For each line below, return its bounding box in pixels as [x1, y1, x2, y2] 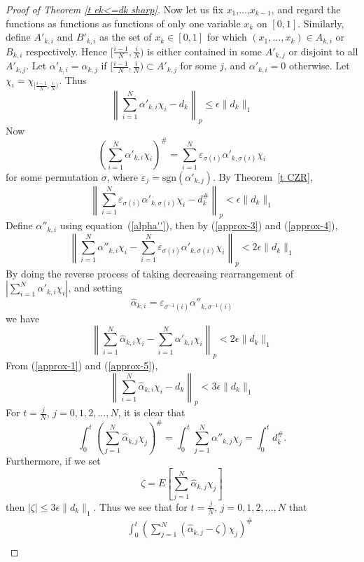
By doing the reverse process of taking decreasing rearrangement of [6, 266, 294, 280]
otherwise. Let [289, 58, 350, 73]
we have [6, 310, 40, 325]
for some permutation [6, 169, 98, 184]
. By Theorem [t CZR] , [213, 169, 313, 184]
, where [106, 169, 139, 184]
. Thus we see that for [93, 499, 188, 514]
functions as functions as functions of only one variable [6, 15, 241, 30]
